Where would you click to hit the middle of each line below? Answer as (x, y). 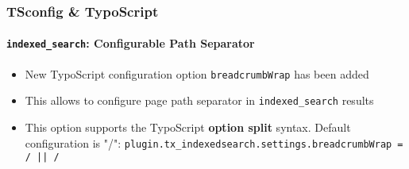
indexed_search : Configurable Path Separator (131, 43)
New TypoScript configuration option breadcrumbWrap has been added (197, 73)
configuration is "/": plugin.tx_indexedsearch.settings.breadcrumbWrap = (214, 142)
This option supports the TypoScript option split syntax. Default (188, 127)
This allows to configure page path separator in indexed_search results (199, 100)
